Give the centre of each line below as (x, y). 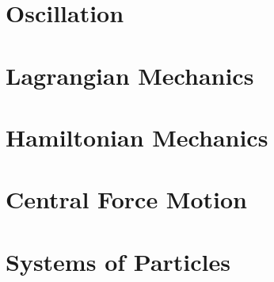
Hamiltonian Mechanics (137, 137)
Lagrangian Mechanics (130, 75)
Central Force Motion (126, 199)
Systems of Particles (118, 261)
